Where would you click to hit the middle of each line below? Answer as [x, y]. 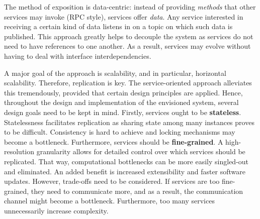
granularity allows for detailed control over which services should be [141, 151]
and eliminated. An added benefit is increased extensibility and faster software [125, 171]
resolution [19, 151]
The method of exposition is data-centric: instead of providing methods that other [130, 7]
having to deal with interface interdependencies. [78, 56]
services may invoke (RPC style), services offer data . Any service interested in [124, 16]
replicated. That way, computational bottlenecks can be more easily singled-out [126, 161]
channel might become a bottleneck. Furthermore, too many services [109, 201]
